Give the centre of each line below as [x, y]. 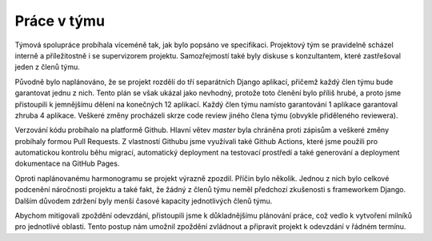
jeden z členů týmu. [47, 67]
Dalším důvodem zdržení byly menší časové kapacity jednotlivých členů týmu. [144, 201]
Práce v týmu [60, 21]
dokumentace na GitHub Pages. [67, 163]
